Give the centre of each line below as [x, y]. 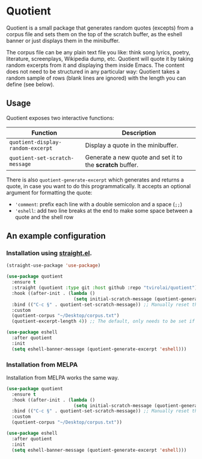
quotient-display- [35, 142]
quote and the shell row [44, 217]
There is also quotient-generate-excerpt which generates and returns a [95, 180]
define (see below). [30, 84]
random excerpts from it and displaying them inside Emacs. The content [95, 65]
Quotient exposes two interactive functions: [60, 118]
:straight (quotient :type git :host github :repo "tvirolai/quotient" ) [105, 288]
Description [139, 133]
